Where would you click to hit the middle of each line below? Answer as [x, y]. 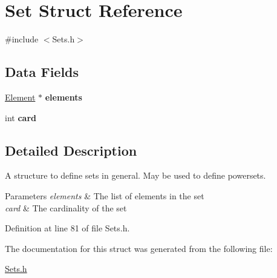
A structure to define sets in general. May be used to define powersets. [135, 175]
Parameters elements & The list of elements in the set [105, 195]
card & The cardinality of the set [66, 207]
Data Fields [42, 72]
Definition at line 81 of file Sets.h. [67, 228]
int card [21, 117]
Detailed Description [71, 150]
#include [22, 39]
